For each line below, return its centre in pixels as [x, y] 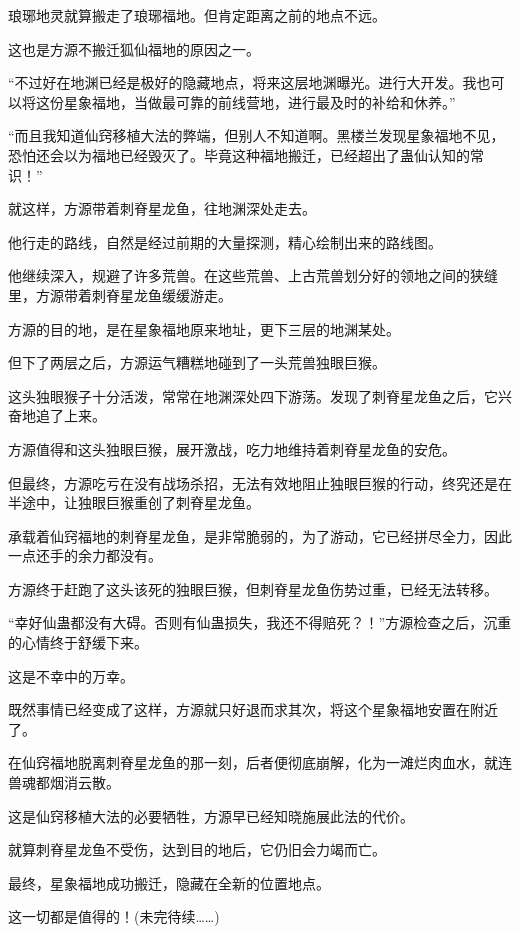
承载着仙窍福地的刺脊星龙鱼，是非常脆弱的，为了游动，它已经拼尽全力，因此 [260, 535]
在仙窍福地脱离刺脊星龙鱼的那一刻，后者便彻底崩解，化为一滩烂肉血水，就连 [260, 762]
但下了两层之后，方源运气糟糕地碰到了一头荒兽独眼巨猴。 [197, 362]
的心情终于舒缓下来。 [78, 642]
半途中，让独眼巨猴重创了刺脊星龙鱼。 [134, 502]
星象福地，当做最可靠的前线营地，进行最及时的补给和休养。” [259, 101]
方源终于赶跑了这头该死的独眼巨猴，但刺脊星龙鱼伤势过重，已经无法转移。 [253, 588]
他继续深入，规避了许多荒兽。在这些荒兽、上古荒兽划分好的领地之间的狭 [246, 275]
